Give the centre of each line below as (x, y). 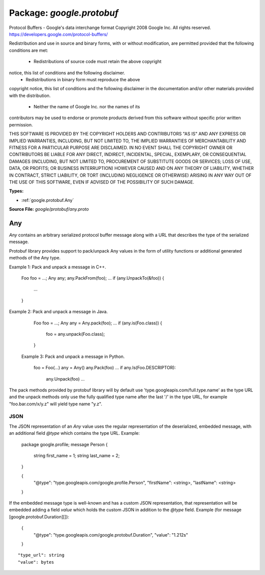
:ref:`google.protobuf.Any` (48, 200)
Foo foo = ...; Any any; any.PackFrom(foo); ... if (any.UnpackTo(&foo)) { (93, 278)
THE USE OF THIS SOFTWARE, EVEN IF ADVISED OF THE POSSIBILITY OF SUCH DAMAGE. (102, 182)
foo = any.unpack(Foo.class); (75, 334)
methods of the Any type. (35, 258)
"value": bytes (36, 562)
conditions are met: (29, 50)
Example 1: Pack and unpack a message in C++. (58, 267)
